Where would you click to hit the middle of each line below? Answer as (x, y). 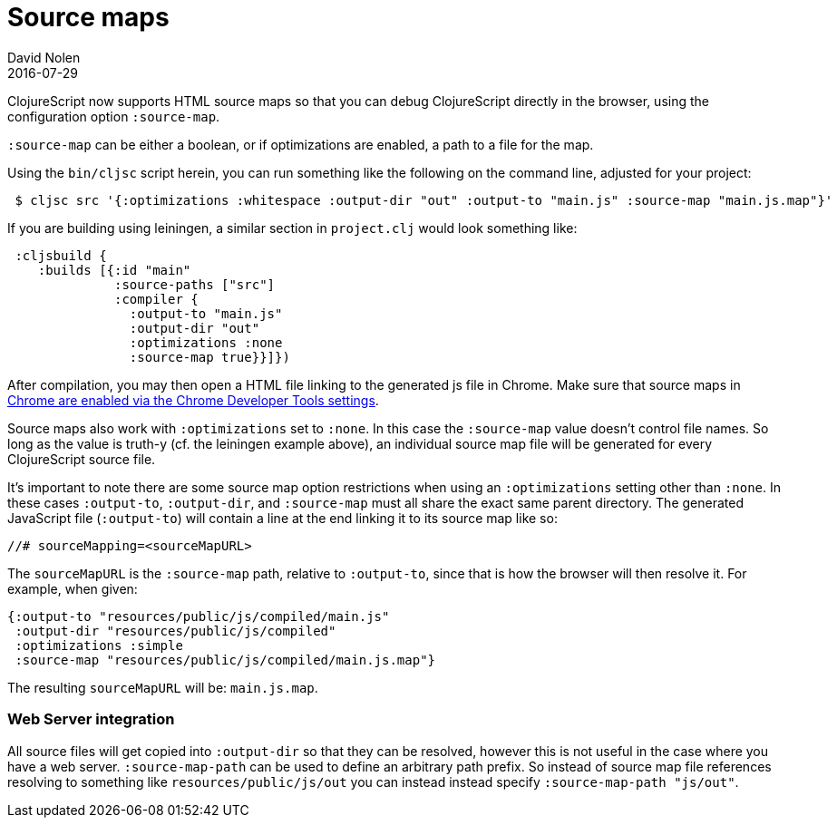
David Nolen (44, 57)
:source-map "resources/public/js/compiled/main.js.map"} (225, 660)
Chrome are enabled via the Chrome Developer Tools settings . (193, 400)
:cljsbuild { (61, 255)
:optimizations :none (206, 342)
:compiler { (156, 299)
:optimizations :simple (99, 645)
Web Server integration (91, 719)
